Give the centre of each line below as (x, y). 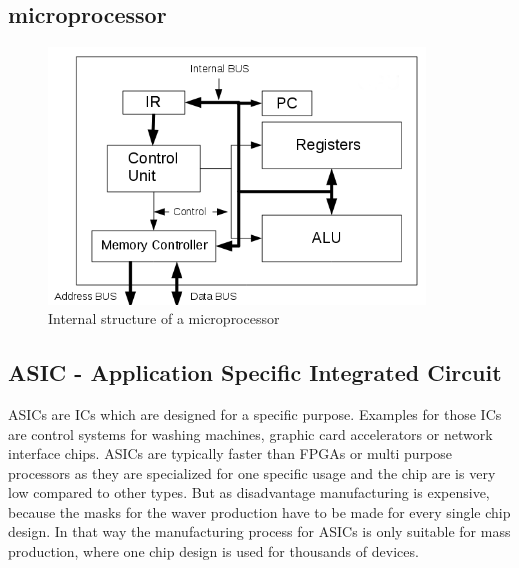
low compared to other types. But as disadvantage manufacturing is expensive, (249, 492)
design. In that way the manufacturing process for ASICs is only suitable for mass (259, 531)
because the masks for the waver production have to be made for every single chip (259, 511)
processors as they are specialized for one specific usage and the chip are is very (252, 472)
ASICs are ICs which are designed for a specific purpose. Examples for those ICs (255, 413)
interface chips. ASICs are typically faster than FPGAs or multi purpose (230, 453)
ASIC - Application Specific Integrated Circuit (255, 372)
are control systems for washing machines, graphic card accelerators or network (250, 433)
